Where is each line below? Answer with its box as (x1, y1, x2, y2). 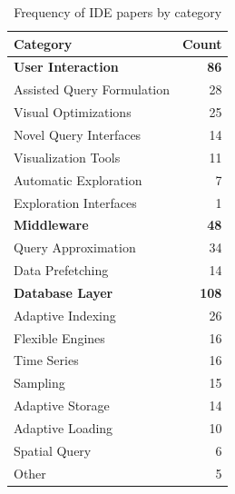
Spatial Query (14, 440, 92, 459)
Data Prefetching (14, 261, 109, 280)
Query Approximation (14, 238, 136, 257)
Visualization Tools (14, 147, 121, 166)
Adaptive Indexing (14, 305, 116, 324)
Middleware (14, 215, 89, 234)
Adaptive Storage (14, 396, 110, 415)
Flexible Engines (14, 328, 105, 347)
